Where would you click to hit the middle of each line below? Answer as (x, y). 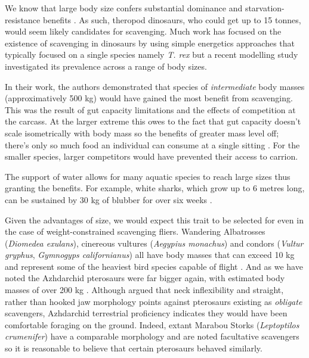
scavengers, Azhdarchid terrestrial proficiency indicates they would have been (146, 313)
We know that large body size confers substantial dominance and (124, 8)
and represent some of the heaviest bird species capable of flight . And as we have (154, 266)
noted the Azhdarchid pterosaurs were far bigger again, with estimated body (145, 278)
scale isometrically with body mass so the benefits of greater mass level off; (142, 133)
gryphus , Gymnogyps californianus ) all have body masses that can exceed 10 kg (150, 255)
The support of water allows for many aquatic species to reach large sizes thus (148, 176)
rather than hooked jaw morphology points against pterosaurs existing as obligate (154, 301)
